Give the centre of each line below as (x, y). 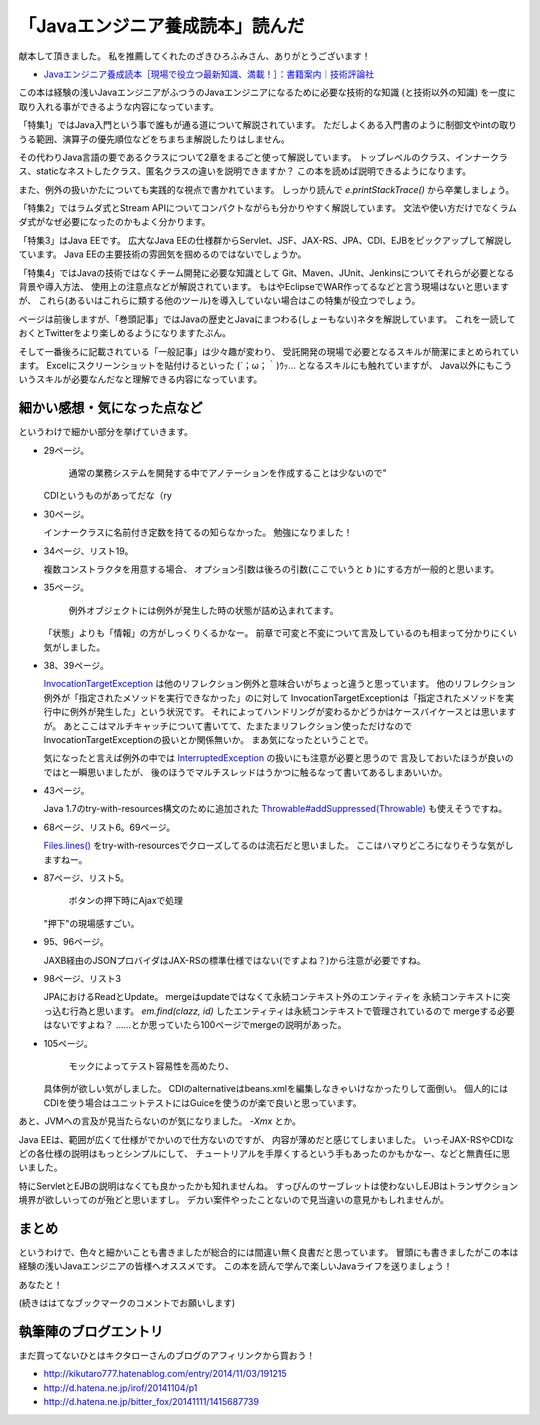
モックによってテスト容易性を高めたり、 (151, 1066)
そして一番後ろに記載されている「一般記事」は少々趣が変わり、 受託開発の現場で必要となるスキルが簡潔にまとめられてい (268, 351)
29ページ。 (66, 450)
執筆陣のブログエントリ (91, 1331)
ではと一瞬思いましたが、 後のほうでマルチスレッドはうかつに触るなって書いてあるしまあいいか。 (245, 772)
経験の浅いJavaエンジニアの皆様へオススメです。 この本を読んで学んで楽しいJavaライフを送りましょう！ (235, 1266)
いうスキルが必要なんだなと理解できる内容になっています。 (140, 379)
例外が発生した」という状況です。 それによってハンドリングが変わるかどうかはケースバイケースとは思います (293, 712)
